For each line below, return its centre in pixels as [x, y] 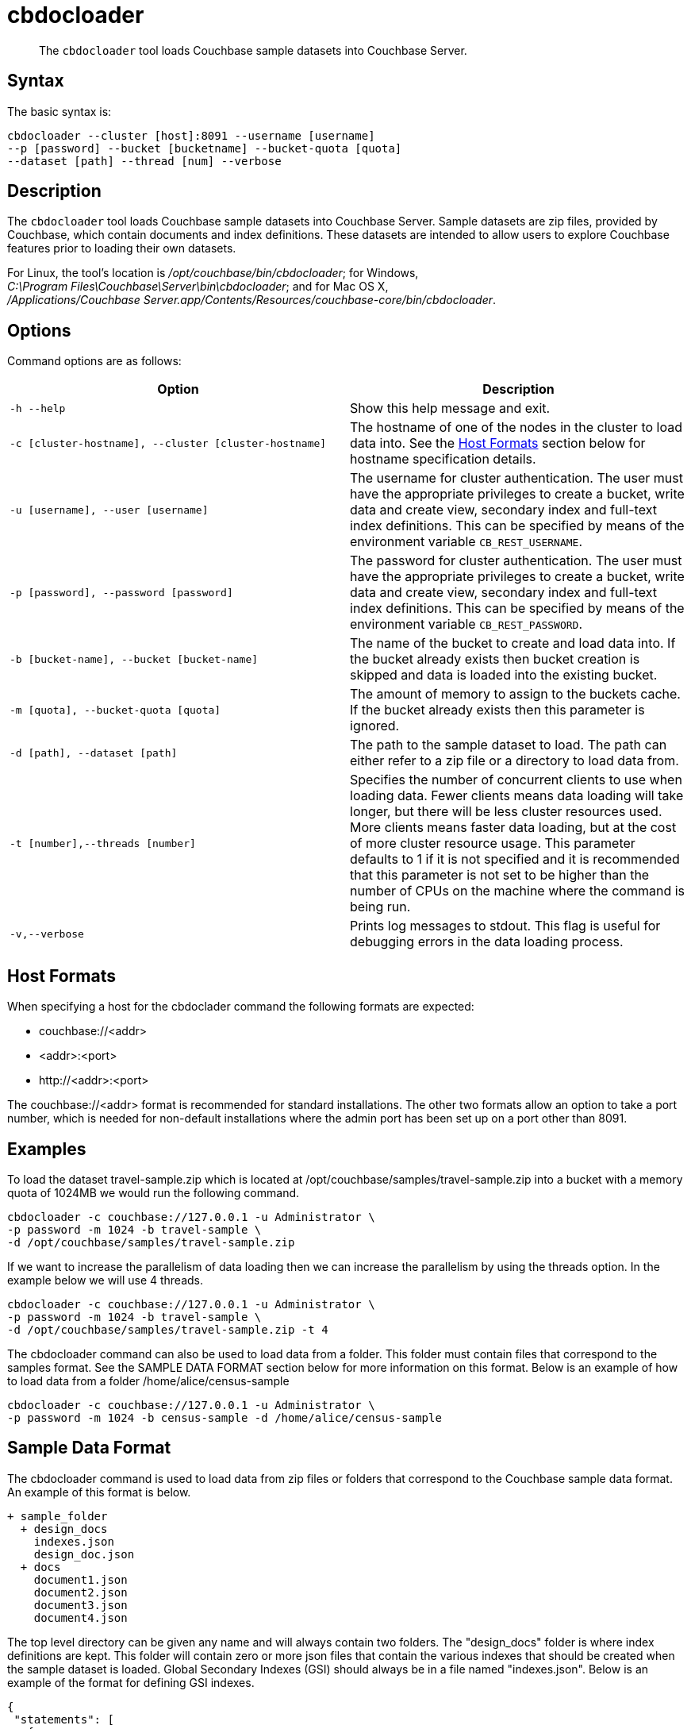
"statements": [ [64, 1719]
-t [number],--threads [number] [103, 843]
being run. [380, 907]
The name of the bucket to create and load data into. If [513, 643]
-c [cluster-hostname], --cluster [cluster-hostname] [168, 443]
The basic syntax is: [60, 111]
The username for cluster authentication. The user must [516, 478]
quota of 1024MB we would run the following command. [154, 1192]
